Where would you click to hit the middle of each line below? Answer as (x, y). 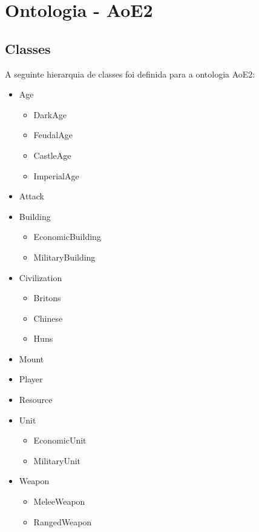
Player (31, 379)
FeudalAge (53, 135)
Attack (32, 196)
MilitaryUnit (57, 460)
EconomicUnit (60, 440)
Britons (47, 298)
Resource (36, 400)
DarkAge (50, 114)
